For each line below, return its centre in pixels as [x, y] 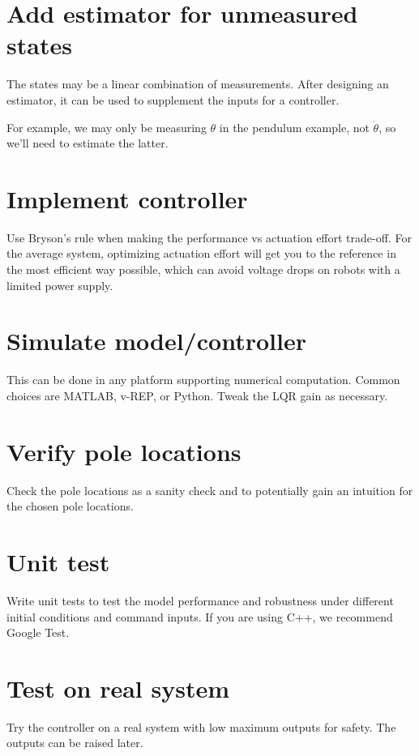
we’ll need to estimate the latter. [88, 143]
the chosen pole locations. [70, 506]
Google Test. [38, 632]
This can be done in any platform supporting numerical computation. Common [203, 380]
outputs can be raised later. [75, 743]
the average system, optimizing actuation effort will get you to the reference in [201, 253]
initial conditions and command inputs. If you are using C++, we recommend [200, 616]
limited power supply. [60, 285]
